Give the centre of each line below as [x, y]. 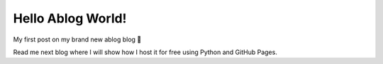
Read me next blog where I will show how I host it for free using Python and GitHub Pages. [145, 52]
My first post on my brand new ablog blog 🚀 [77, 39]
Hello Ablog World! [70, 18]
